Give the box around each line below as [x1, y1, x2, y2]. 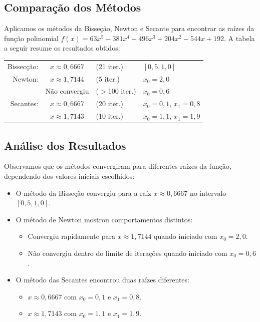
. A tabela [224, 33, 255, 43]
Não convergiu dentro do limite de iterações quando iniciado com [28, 247, 227, 258]
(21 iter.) [96, 61, 124, 71]
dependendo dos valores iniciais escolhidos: [4, 171, 135, 181]
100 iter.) [108, 86, 136, 96]
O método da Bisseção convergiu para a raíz [16, 187, 151, 198]
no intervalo [189, 187, 226, 198]
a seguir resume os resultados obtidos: [4, 43, 120, 53]
